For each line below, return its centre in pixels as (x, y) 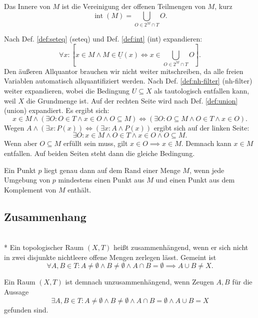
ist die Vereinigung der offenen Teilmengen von (133, 6)
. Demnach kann (206, 143)
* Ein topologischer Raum (44, 247)
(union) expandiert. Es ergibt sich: (57, 110)
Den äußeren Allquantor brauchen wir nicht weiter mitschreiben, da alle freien (124, 71)
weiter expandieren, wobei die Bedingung (67, 91)
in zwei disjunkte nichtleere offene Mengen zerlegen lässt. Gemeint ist (110, 257)
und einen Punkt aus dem (195, 180)
